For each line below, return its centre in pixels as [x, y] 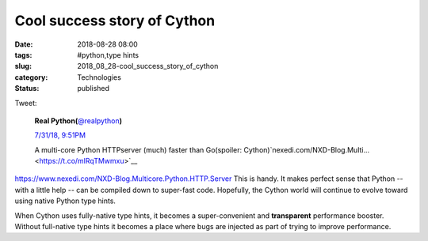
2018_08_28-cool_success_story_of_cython [148, 66]
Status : [27, 88]
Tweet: [26, 103]
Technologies [99, 77]
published [94, 88]
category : [31, 77]
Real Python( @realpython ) [78, 120]
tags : [23, 55]
